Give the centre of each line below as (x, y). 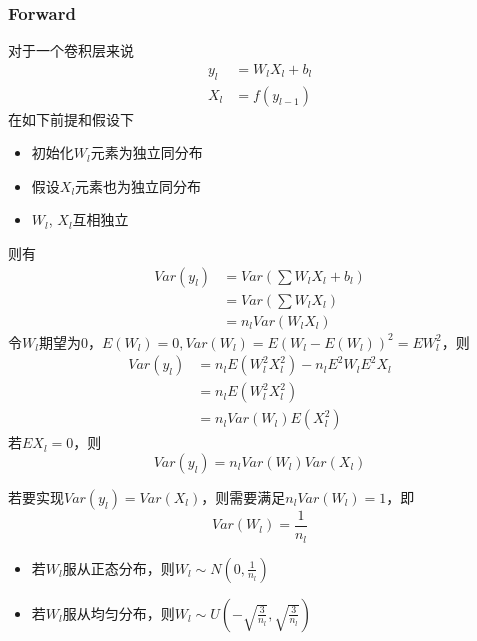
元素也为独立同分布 (138, 185)
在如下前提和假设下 (71, 118)
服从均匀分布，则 (118, 612)
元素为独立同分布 (146, 152)
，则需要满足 (243, 497)
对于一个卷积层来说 (71, 50)
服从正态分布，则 (118, 567)
